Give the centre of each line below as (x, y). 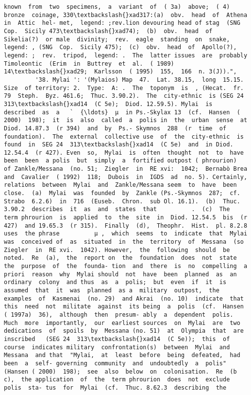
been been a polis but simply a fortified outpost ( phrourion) (120, 161)
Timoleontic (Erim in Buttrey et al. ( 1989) (89, 63)
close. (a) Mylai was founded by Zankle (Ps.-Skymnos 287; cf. (122, 193)
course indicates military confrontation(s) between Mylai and (117, 347)
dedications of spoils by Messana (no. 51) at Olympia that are (124, 331)
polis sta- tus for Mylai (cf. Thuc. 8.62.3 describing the (115, 387)
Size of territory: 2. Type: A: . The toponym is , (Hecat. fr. (124, 88)
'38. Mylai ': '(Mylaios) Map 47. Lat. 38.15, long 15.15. (139, 80)
